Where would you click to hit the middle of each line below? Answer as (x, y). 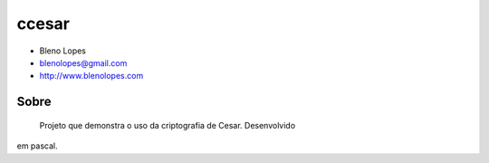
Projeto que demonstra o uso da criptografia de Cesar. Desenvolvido (168, 125)
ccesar (43, 24)
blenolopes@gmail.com (83, 62)
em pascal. (37, 146)
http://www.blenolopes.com (91, 76)
